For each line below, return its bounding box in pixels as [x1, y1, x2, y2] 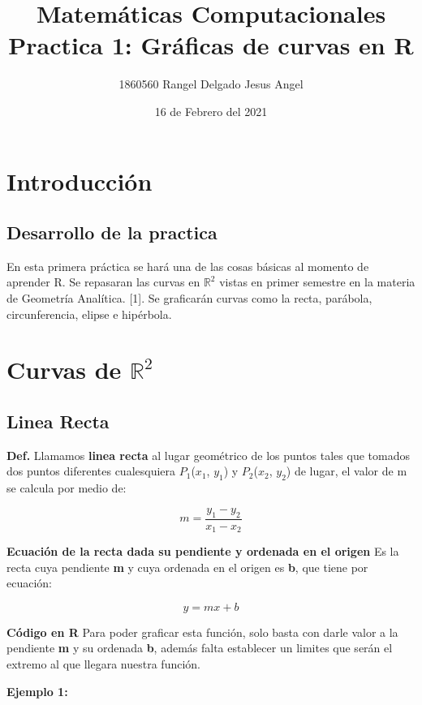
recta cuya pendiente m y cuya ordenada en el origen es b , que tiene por [6, 558, 368, 575]
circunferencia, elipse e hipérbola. [6, 305, 172, 322]
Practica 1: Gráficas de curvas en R [8, 28, 414, 62]
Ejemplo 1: [6, 682, 68, 699]
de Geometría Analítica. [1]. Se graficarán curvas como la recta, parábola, [6, 290, 372, 307]
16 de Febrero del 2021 [154, 102, 268, 119]
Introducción [6, 164, 153, 197]
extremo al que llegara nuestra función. [6, 656, 200, 673]
